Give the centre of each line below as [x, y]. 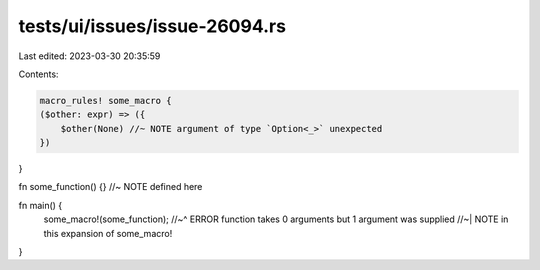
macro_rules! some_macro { [105, 100]
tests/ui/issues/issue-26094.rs [152, 26]
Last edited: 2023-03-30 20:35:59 [89, 56]
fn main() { [40, 205]
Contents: [38, 74]
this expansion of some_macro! [108, 233]
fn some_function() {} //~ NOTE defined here [110, 187]
